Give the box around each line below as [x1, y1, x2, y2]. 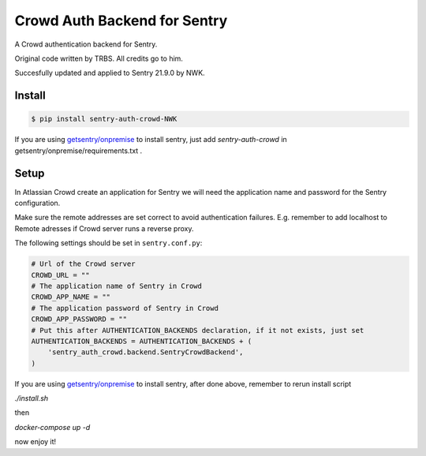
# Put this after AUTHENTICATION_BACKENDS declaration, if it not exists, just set [31, 326, 364, 335]
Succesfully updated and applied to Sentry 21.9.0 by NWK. [14, 68, 205, 78]
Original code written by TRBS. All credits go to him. [14, 54, 183, 63]
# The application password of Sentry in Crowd [31, 304, 219, 312]
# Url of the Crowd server [31, 260, 136, 268]
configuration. [14, 198, 61, 207]
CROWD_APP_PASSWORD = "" [31, 315, 128, 323]
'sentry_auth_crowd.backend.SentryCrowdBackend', [47, 348, 244, 357]
